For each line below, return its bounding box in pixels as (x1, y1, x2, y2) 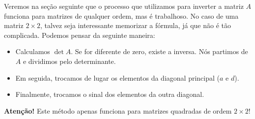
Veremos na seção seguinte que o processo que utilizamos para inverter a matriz (4, 1, 244, 11)
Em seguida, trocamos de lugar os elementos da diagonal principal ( (15, 72, 220, 83)
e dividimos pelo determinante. (23, 56, 116, 66)
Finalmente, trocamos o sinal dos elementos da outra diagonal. (15, 89, 204, 99)
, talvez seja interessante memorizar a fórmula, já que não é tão (40, 20, 231, 30)
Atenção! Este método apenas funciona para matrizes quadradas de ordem (4, 105, 232, 116)
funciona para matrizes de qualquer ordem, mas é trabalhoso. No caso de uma (4, 10, 239, 21)
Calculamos (15, 46, 50, 57)
